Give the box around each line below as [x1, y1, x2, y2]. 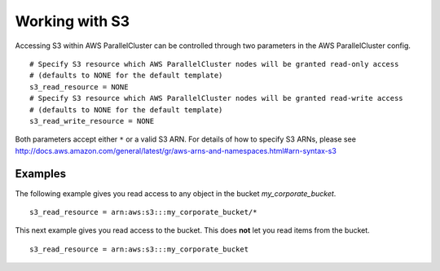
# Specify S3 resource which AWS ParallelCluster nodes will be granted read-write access [29, 94, 403, 103]
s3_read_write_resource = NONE [29, 116, 155, 125]
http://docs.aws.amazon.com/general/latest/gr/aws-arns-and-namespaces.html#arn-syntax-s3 [15, 146, 337, 155]
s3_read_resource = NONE [29, 82, 129, 91]
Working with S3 [15, 12, 130, 30]
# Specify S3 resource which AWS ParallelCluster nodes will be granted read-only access [29, 59, 399, 68]
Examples [15, 167, 67, 181]
